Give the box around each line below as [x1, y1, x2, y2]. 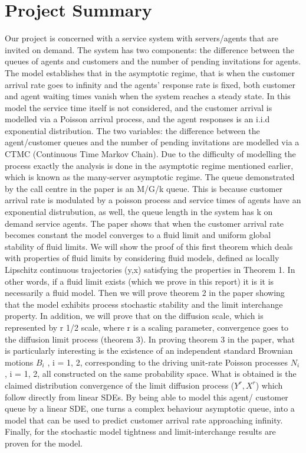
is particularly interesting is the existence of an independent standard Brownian [5, 344, 293, 357]
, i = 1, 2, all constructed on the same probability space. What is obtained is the [5, 367, 297, 380]
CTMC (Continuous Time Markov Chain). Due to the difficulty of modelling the [5, 148, 296, 160]
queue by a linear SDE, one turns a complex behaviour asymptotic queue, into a [5, 402, 295, 415]
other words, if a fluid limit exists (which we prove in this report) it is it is [5, 275, 274, 287]
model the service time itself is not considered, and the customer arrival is [5, 101, 272, 113]
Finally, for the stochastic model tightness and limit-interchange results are [5, 425, 276, 438]
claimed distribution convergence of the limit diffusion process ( [5, 379, 235, 391]
